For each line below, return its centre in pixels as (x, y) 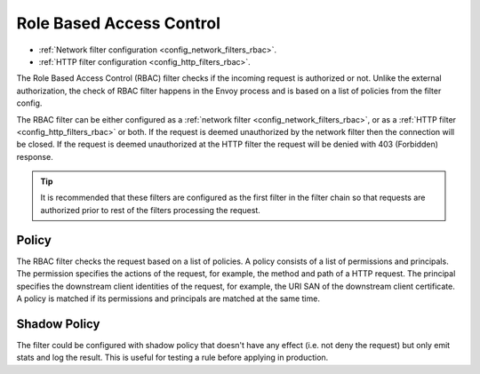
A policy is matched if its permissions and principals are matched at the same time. (168, 298)
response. (35, 156)
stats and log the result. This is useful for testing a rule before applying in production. (172, 358)
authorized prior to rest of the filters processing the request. (151, 210)
